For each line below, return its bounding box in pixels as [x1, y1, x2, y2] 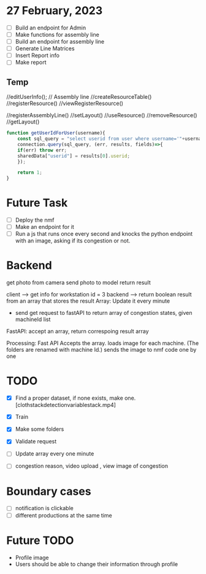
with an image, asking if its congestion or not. [15, 237, 131, 244]
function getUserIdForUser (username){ [6, 130, 105, 136]
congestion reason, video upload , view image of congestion [15, 462, 169, 470]
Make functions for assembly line [15, 31, 99, 38]
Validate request [15, 438, 57, 445]
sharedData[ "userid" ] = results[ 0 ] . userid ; [17, 153, 131, 159]
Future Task [6, 196, 68, 210]
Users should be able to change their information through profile [15, 560, 178, 568]
